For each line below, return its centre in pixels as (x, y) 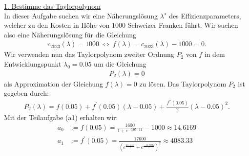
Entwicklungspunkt (33, 64)
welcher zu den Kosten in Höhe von (57, 25)
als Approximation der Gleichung (53, 83)
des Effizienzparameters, (205, 15)
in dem (215, 54)
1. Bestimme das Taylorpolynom (52, 6)
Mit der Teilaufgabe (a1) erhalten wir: (61, 117)
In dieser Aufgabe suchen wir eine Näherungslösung (81, 15)
